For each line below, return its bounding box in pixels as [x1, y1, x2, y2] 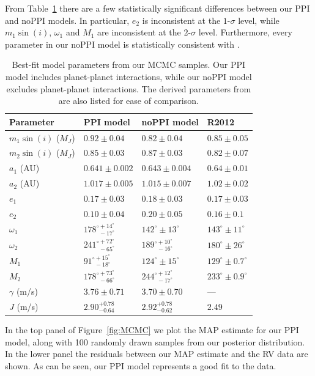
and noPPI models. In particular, [5, 13, 130, 26]
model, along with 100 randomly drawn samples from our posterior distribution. [5, 335, 305, 348]
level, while [238, 13, 280, 26]
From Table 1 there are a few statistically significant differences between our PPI [5, 2, 310, 14]
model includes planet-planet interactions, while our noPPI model [5, 70, 252, 83]
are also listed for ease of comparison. [58, 94, 199, 107]
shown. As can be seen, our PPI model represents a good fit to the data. [5, 359, 276, 372]
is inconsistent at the [142, 13, 221, 26]
